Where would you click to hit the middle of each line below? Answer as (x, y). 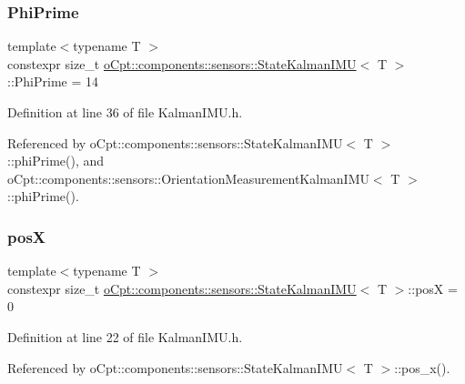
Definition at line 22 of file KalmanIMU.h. (125, 336)
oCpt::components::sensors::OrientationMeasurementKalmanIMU (188, 178)
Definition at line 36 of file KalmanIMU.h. (125, 112)
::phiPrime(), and (56, 161)
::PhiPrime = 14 (53, 81)
